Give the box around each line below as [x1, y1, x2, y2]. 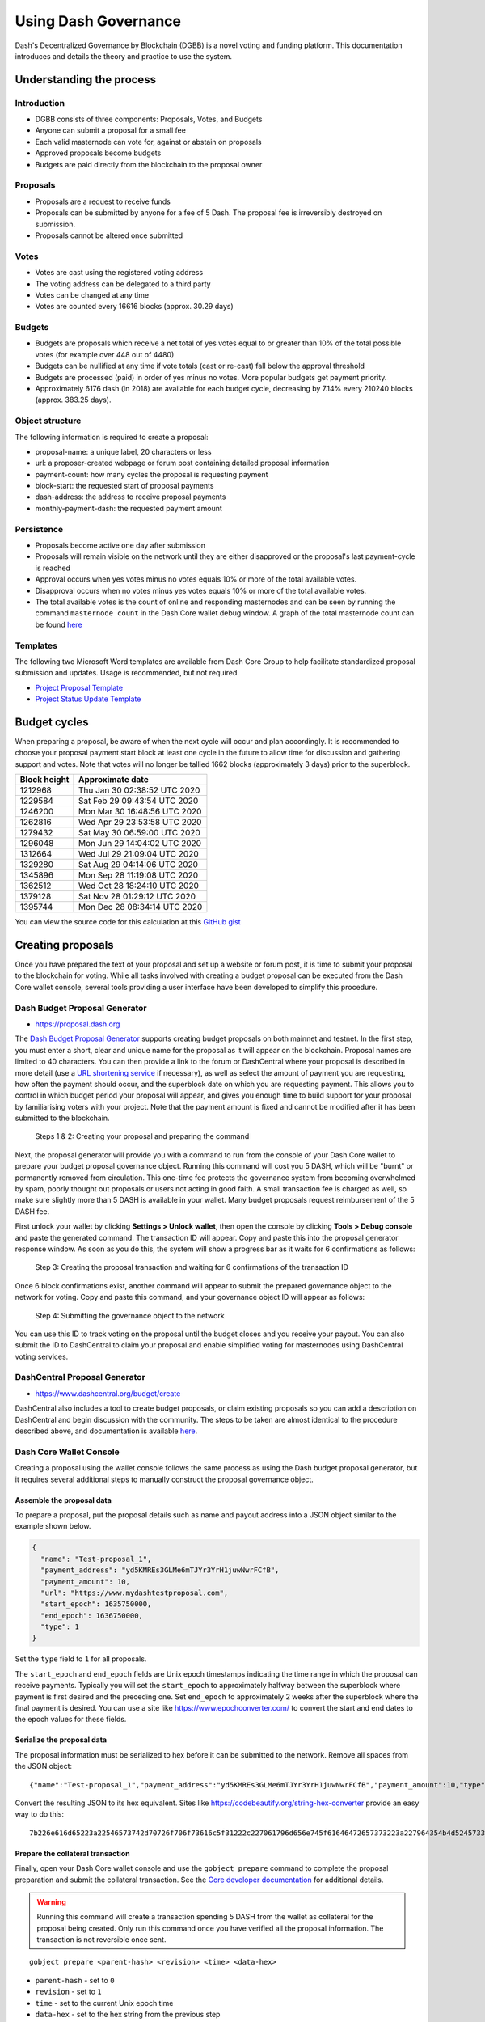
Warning [36, 1897, 66, 1906]
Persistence [15, 523, 64, 535]
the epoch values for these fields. [15, 1715, 127, 1724]
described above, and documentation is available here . [15, 1426, 198, 1436]
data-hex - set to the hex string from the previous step [35, 2010, 221, 2020]
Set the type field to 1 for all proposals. [15, 1654, 147, 1664]
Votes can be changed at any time [35, 290, 150, 299]
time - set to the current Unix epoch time [35, 1998, 174, 2007]
